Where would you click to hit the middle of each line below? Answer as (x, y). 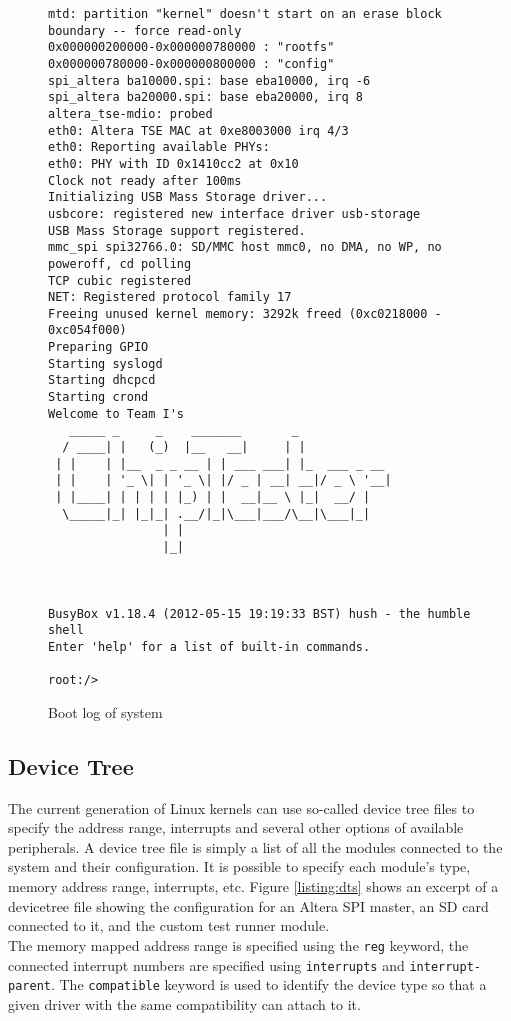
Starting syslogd (105, 363)
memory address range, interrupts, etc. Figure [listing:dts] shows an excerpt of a (253, 886)
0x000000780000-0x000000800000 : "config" (191, 63)
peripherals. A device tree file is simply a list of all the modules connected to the (255, 846)
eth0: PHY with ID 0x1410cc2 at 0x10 (173, 163)
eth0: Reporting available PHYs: (159, 147)
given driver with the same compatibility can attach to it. (184, 1003)
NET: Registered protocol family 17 (170, 297)
